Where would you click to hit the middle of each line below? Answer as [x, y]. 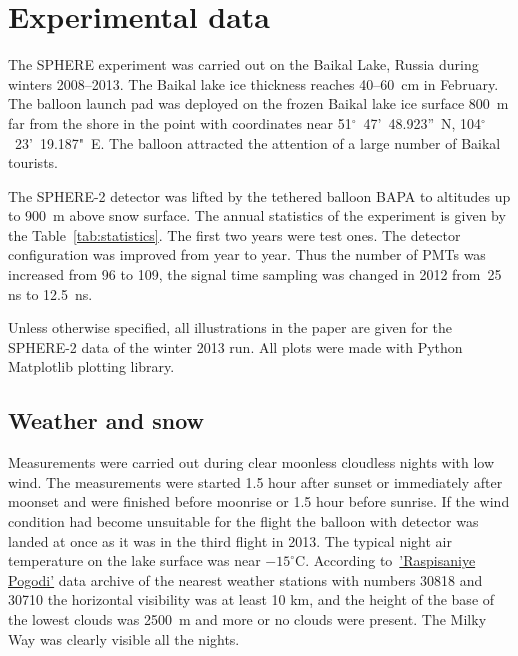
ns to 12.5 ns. [50, 293]
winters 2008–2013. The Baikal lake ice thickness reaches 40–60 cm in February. [253, 83]
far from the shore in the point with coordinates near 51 [180, 122]
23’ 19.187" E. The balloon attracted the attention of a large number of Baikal [257, 142]
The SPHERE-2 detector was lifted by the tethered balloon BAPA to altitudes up [259, 195]
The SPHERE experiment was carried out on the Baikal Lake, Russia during [243, 64]
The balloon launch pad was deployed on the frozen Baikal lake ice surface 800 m [258, 103]
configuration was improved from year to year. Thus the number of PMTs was [247, 254]
